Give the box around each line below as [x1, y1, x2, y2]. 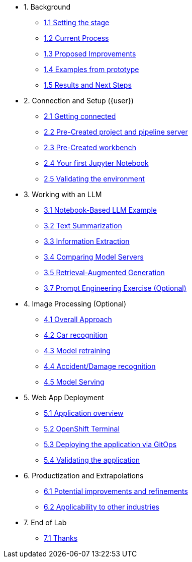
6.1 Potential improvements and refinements [44, 487, 188, 495]
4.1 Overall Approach [44, 315, 112, 324]
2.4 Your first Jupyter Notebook [44, 159, 149, 167]
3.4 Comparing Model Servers [44, 253, 144, 261]
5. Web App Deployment [24, 393, 104, 402]
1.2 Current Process [44, 34, 109, 42]
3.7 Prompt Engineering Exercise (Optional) [44, 284, 186, 292]
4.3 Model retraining [44, 346, 111, 355]
